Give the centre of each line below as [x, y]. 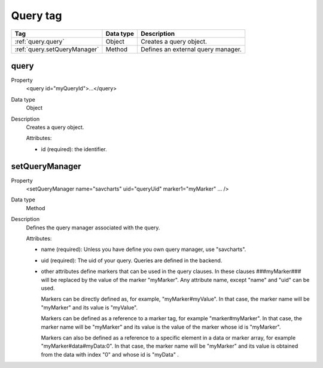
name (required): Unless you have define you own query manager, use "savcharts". [144, 249]
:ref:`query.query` [39, 41]
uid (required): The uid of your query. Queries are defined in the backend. [132, 260]
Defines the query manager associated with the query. [93, 228]
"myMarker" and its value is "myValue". [89, 307]
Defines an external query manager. [191, 49]
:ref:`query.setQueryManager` [57, 49]
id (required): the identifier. [74, 149]
